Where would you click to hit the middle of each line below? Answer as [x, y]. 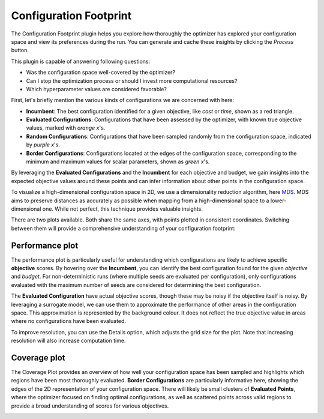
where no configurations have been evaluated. [68, 321]
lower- [278, 200]
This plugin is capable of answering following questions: [80, 61]
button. [20, 50]
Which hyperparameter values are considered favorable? [97, 89]
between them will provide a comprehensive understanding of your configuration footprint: [123, 228]
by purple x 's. [43, 145]
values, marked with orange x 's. [66, 128]
